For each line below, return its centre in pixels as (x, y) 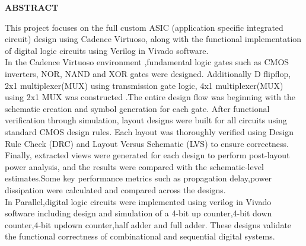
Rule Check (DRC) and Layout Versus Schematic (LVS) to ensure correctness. (147, 143)
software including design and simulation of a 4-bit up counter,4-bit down (138, 213)
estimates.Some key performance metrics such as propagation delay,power (138, 178)
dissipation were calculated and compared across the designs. (115, 189)
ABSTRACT (32, 7)
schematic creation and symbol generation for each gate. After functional (137, 108)
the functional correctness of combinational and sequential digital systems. (140, 236)
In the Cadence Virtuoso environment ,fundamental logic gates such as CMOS (147, 62)
